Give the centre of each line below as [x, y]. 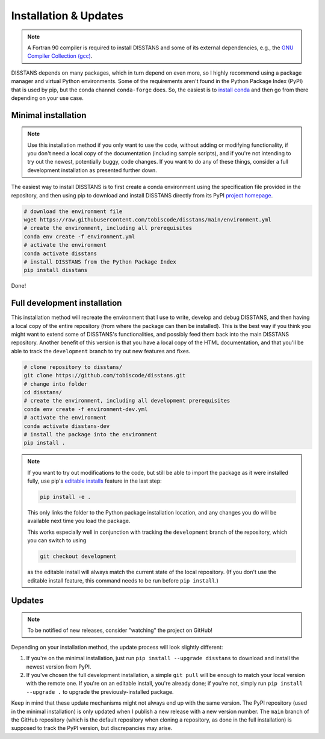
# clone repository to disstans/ [73, 367]
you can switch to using [57, 540]
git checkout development [78, 556]
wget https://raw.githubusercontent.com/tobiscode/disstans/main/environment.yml [148, 220]
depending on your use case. [47, 98]
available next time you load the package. [79, 521]
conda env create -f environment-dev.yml [86, 409]
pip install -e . [66, 497]
